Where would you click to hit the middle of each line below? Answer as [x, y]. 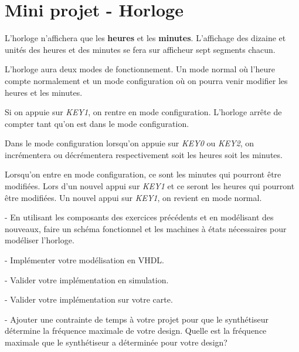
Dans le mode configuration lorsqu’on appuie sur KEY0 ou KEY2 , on [130, 143]
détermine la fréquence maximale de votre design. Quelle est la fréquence [136, 331]
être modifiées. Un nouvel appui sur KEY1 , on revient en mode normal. [133, 197]
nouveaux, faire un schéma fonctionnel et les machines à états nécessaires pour [146, 228]
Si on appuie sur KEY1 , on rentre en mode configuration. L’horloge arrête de [143, 112]
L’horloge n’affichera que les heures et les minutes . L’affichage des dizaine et [145, 38]
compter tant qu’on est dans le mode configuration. [97, 123]
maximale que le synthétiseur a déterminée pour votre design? [116, 342]
